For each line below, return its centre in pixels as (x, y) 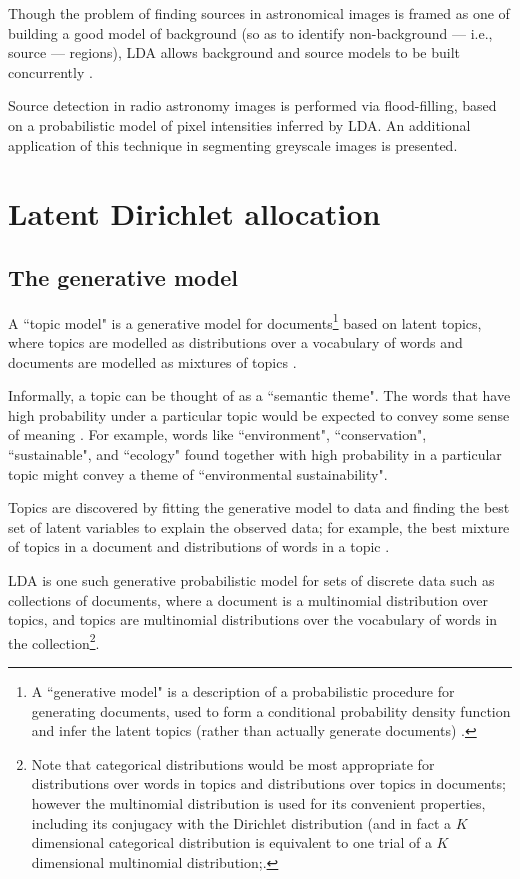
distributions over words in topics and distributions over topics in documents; (268, 783)
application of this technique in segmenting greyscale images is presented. (233, 144)
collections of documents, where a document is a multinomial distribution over (248, 599)
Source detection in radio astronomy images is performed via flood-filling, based (252, 105)
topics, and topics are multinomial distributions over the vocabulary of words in (253, 619)
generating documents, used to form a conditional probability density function (271, 710)
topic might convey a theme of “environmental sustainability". (198, 473)
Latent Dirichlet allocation (194, 213)
